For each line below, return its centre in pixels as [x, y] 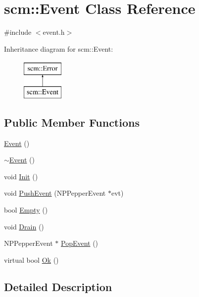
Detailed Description [58, 286]
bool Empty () [26, 210]
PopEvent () [79, 243]
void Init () [21, 176]
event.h [54, 32]
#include [18, 32]
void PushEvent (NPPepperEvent [55, 193]
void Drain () [24, 226]
